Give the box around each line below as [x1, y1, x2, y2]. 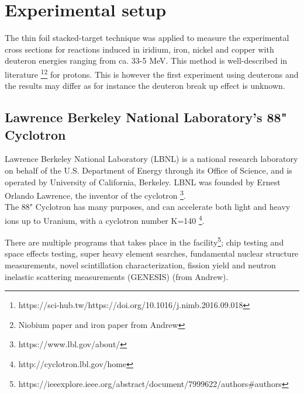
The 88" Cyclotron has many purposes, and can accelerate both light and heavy [5, 201, 291, 213]
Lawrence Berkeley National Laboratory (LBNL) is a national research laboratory [5, 153, 298, 165]
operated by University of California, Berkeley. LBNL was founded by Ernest [5, 175, 281, 188]
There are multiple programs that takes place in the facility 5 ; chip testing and [5, 234, 284, 248]
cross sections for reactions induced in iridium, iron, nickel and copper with [5, 43, 274, 55]
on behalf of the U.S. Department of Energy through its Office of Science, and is [5, 164, 292, 176]
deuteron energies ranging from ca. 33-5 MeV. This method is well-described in [5, 54, 288, 67]
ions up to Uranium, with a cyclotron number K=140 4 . [5, 212, 205, 226]
